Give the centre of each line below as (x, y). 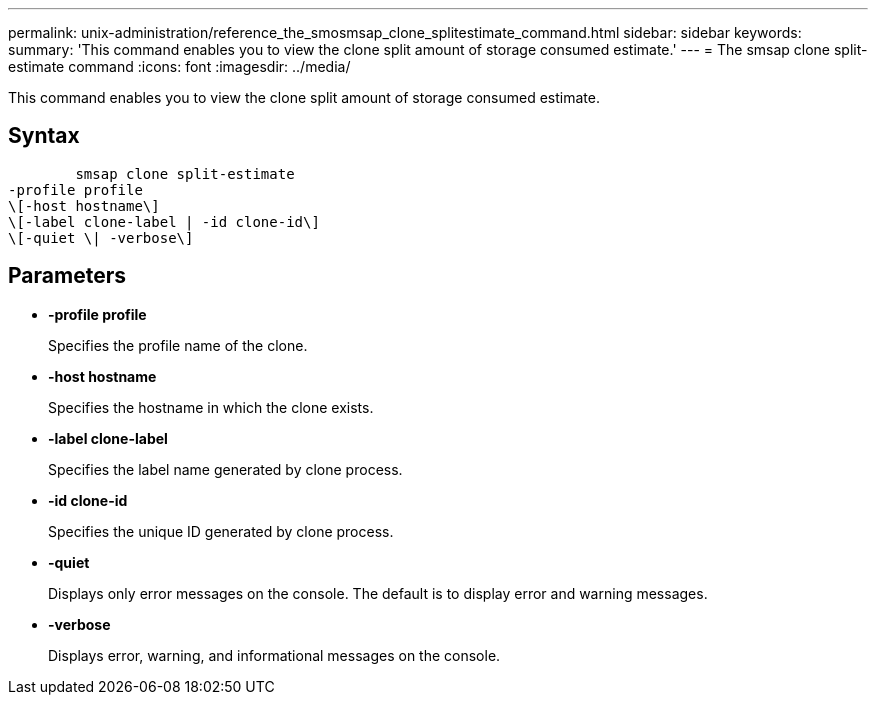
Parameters (67, 276)
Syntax (44, 136)
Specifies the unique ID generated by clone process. (221, 531)
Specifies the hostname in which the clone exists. (211, 407)
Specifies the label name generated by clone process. (225, 469)
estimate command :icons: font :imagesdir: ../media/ (179, 66)
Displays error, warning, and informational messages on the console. (274, 655)
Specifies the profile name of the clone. (178, 345)
